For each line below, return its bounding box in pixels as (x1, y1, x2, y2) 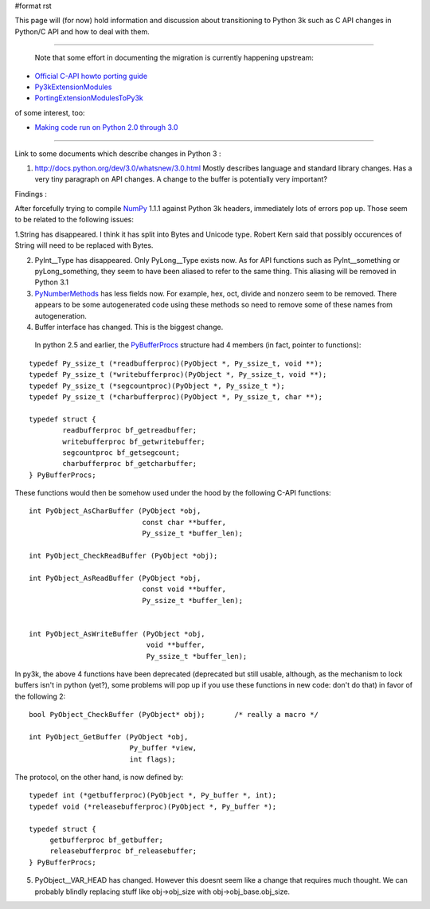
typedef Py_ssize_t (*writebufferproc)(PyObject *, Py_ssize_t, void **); (29, 370, 327, 379)
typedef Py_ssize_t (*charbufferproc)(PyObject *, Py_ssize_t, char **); (29, 392, 323, 402)
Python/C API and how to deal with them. (14, 26, 150, 36)
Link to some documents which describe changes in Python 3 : (14, 148, 221, 159)
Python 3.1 (34, 277, 69, 287)
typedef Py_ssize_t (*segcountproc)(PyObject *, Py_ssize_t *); (29, 381, 286, 390)
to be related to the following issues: (14, 215, 135, 225)
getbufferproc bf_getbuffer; (49, 836, 163, 844)
